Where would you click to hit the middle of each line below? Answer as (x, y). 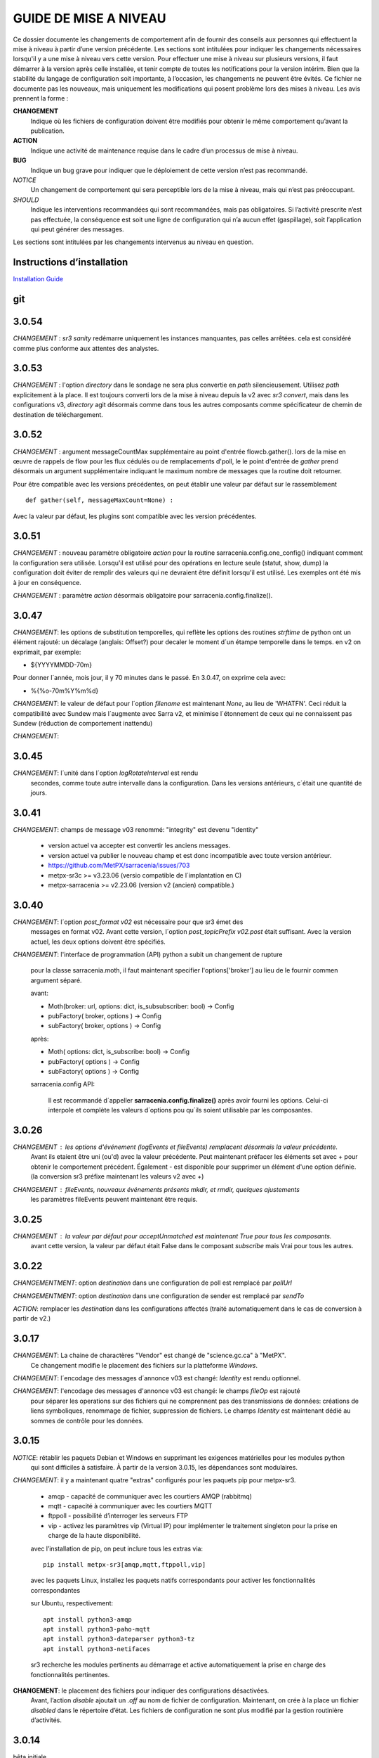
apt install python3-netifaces (97, 1649)
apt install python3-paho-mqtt (97, 1629)
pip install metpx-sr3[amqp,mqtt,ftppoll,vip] (125, 1565)
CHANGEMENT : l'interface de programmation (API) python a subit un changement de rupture (148, 955)
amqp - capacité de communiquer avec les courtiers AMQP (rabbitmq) (150, 1496)
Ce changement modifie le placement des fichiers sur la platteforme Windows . (144, 1365)
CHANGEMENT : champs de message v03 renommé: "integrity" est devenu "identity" (136, 829)
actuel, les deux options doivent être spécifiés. (98, 942)
